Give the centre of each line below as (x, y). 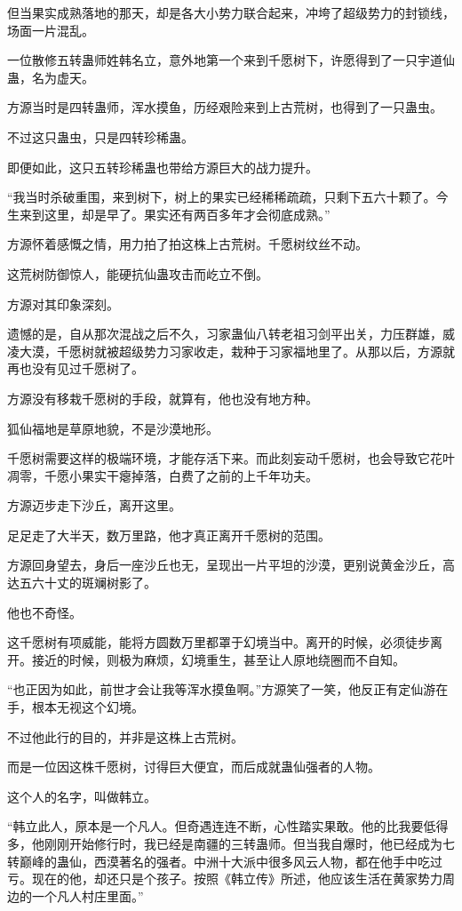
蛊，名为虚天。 (51, 77)
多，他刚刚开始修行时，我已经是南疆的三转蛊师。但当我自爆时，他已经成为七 (231, 843)
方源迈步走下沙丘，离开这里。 (94, 505)
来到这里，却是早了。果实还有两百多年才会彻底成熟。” (175, 214)
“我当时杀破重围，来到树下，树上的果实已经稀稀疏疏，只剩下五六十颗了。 (222, 197)
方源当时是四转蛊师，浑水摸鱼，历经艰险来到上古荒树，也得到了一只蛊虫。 (225, 107)
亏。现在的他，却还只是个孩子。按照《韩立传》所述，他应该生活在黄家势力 (225, 879)
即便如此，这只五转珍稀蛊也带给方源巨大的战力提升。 (163, 167)
